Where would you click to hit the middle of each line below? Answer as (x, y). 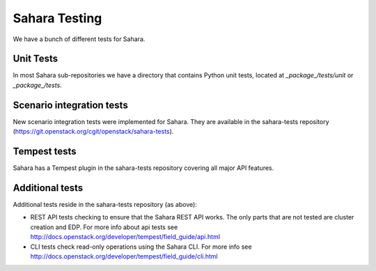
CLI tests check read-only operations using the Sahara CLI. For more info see (141, 247)
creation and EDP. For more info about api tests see (104, 227)
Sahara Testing (57, 18)
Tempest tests (45, 151)
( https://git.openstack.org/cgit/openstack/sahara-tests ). (93, 132)
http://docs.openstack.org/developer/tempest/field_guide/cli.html (124, 256)
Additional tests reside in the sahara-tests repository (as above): (105, 204)
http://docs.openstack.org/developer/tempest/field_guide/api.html (125, 237)
